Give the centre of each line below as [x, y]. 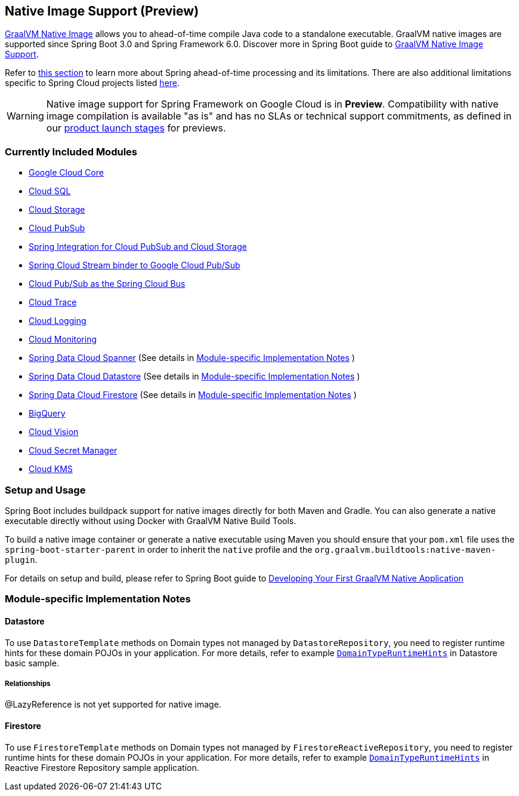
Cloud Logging [58, 321]
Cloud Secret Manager [73, 451]
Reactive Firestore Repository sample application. [102, 767]
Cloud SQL [50, 191]
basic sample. [32, 663]
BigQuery [47, 414]
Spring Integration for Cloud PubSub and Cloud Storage [138, 247]
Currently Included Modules [71, 151]
